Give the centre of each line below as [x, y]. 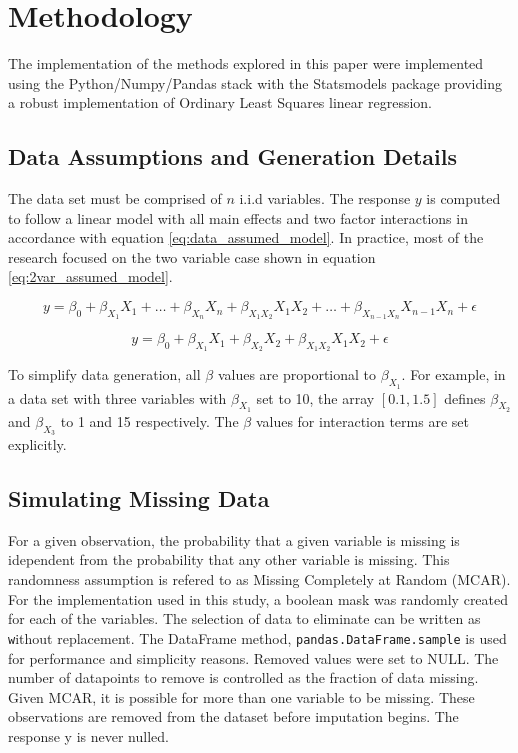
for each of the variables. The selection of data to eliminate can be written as [244, 618]
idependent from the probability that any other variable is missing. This [229, 559]
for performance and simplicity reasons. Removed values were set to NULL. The [253, 657]
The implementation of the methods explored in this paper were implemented [246, 63]
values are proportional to [297, 374]
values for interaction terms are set [362, 420]
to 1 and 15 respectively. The [149, 420]
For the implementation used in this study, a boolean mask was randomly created [258, 598]
